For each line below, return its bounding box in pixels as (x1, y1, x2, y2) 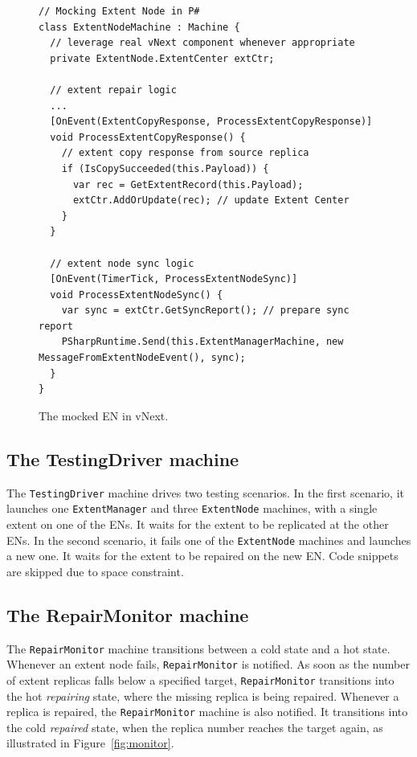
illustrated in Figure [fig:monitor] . (6, 734, 174, 751)
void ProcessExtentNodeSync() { (50, 288, 223, 301)
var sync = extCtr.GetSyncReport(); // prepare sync (61, 305, 350, 317)
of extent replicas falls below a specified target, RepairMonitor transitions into (6, 671, 395, 688)
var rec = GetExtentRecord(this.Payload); (72, 178, 304, 190)
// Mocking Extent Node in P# (39, 6, 200, 17)
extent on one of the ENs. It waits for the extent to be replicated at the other (6, 515, 389, 532)
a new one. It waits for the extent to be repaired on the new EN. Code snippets (6, 547, 399, 564)
